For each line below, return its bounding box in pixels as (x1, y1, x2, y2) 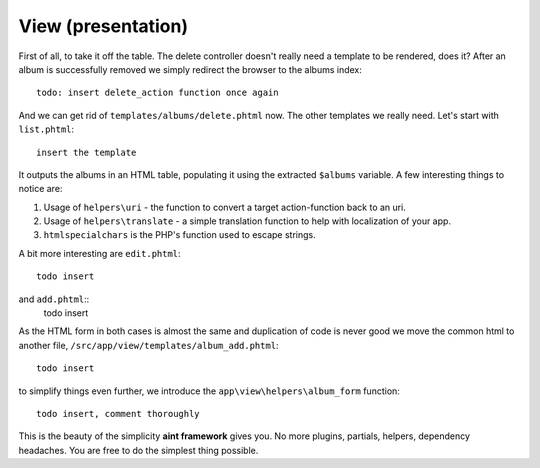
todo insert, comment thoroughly (36, 408, 200, 419)
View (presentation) (18, 15, 189, 37)
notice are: (18, 183, 63, 195)
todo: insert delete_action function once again (36, 87, 279, 99)
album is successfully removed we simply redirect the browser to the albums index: (18, 63, 362, 75)
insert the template (36, 146, 137, 158)
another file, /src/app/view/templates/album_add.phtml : (18, 339, 279, 351)
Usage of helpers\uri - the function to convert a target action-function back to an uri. (43, 201, 407, 213)
